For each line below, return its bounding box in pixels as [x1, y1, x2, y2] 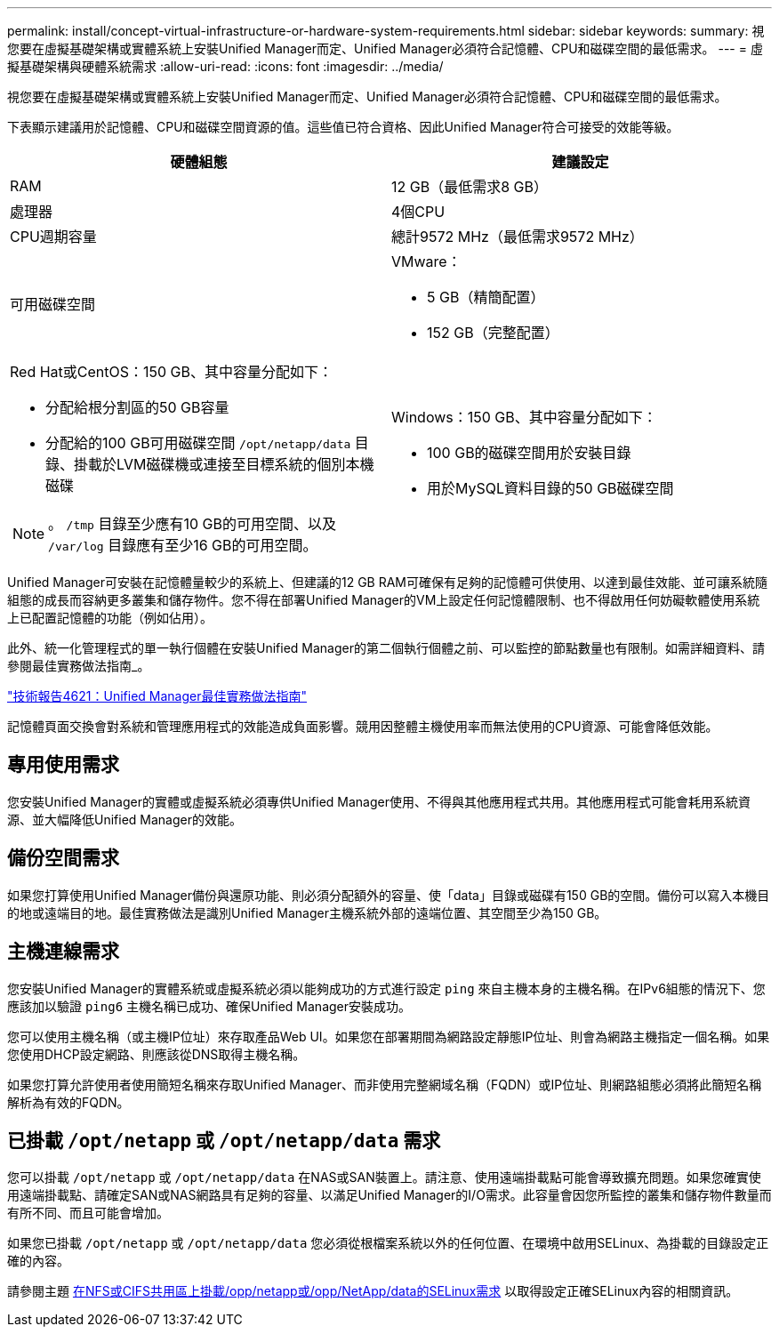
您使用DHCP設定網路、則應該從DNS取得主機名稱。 [7, 1046, 306, 1062]
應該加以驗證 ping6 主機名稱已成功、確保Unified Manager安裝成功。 [7, 998, 412, 1014]
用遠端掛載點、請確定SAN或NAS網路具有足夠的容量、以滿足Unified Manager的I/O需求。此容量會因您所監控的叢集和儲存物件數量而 [7, 1187, 772, 1203]
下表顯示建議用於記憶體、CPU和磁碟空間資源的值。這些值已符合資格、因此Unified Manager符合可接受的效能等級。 [7, 119, 679, 134]
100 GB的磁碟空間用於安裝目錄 [427, 444, 631, 462]
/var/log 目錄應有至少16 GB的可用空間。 [48, 536, 317, 554]
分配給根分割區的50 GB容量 [45, 398, 229, 416]
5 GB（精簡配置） [427, 288, 545, 306]
